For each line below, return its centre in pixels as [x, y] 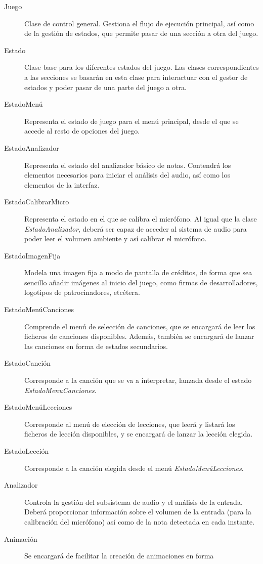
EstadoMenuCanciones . [60, 390]
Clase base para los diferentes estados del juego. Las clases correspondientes [142, 67]
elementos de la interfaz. [62, 184]
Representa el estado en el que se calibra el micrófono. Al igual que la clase [141, 218]
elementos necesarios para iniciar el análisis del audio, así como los [127, 175]
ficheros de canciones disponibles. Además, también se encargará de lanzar [139, 336]
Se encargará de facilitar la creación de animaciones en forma [119, 556]
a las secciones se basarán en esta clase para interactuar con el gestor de [136, 77]
